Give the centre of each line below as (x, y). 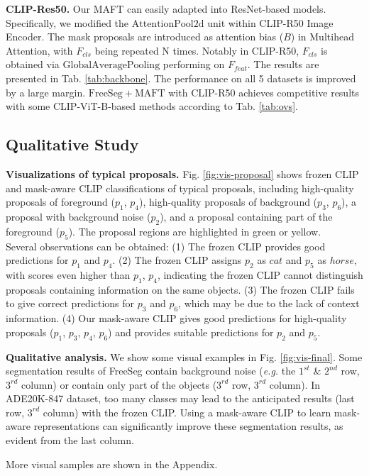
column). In (294, 384)
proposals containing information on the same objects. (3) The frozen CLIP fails (180, 289)
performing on (194, 64)
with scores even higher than (68, 274)
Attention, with (39, 50)
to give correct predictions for (70, 303)
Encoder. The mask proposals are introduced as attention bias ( (145, 37)
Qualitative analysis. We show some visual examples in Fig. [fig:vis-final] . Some (184, 356)
